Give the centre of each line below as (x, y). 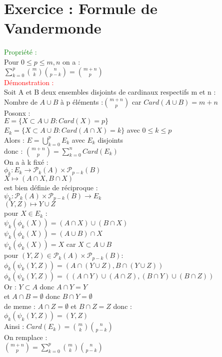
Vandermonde (53, 28)
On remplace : (26, 337)
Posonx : (17, 112)
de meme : (20, 306)
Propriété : (20, 52)
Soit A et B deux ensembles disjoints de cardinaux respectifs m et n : (110, 92)
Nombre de (21, 101)
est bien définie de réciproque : (51, 188)
